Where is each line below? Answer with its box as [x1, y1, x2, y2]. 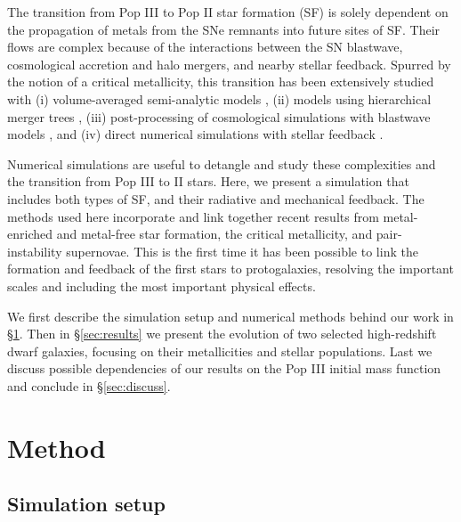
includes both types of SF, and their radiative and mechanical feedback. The [7, 189, 425, 208]
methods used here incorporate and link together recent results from [7, 207, 379, 225]
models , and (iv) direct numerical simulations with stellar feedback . [7, 125, 384, 143]
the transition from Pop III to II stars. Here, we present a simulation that [7, 172, 409, 191]
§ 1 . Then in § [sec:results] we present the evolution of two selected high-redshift [7, 324, 437, 343]
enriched [7, 224, 53, 243]
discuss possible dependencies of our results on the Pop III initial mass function [7, 359, 441, 378]
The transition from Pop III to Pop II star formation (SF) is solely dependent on [7, 3, 449, 20]
